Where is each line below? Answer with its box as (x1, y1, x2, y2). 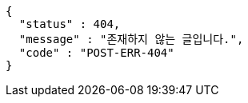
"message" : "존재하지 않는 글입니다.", (18, 33, 244, 46)
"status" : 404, (18, 18, 121, 30)
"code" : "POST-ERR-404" (18, 46, 174, 59)
